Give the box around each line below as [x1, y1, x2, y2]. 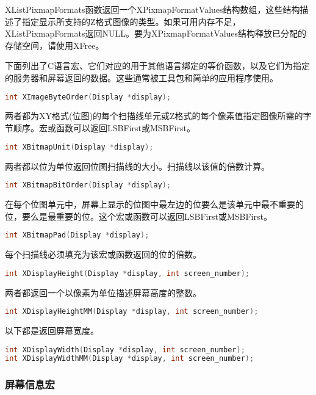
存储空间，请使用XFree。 [5, 38, 104, 51]
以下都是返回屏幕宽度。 [5, 324, 99, 336]
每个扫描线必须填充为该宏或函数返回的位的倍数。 [5, 248, 201, 261]
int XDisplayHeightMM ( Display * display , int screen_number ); [5, 307, 259, 316]
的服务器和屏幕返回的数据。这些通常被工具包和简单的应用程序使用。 [5, 71, 278, 84]
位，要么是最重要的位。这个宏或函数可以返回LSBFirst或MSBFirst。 [5, 209, 272, 222]
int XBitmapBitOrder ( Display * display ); [5, 181, 171, 190]
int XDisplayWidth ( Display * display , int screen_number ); [5, 345, 245, 354]
